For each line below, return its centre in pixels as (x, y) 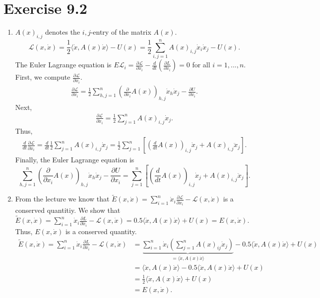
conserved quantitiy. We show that (68, 210)
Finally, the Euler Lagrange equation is (75, 160)
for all (201, 65)
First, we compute (43, 77)
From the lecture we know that (62, 199)
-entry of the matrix (121, 32)
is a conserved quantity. (101, 231)
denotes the (63, 32)
